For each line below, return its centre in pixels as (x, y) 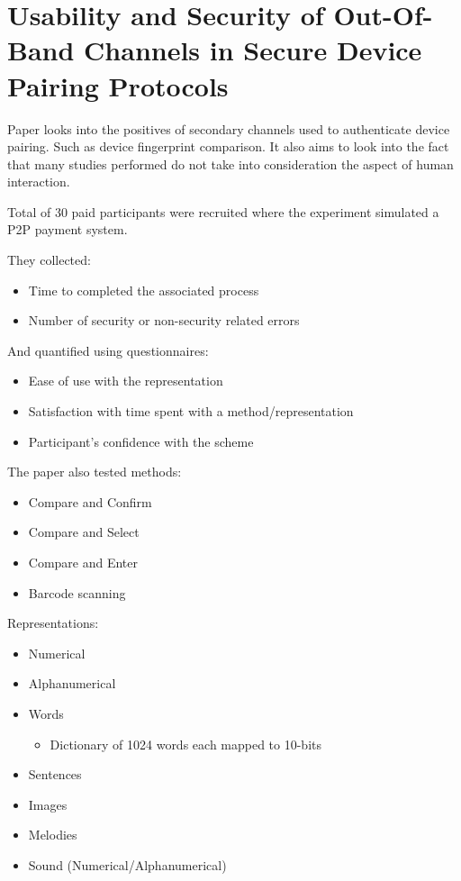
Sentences (55, 774)
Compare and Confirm (90, 501)
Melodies (53, 835)
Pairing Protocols (118, 85)
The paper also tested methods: (95, 472)
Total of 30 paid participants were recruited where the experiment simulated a (223, 211)
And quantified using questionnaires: (108, 350)
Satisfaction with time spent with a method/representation (191, 411)
